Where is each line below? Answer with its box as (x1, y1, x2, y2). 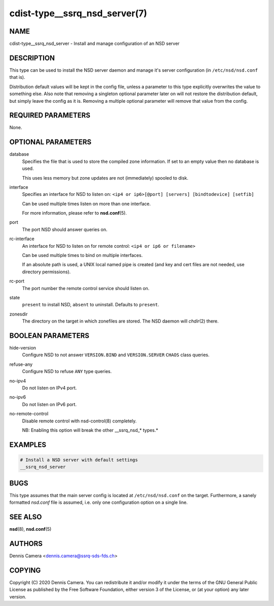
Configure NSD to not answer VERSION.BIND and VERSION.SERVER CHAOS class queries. (22, 352, 210, 358)
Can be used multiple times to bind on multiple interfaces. (22, 252, 143, 258)
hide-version (9, 345, 37, 351)
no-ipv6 (9, 394, 26, 400)
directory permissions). (22, 269, 71, 275)
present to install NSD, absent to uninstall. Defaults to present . (22, 302, 159, 308)
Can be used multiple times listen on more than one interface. (22, 200, 151, 207)
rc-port (9, 278, 25, 284)
